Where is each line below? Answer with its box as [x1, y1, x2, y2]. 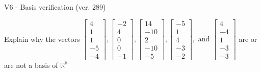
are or [239, 33, 257, 44]
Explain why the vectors [4, 33, 80, 44]
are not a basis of [4, 59, 58, 70]
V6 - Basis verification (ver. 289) [4, 2, 106, 12]
